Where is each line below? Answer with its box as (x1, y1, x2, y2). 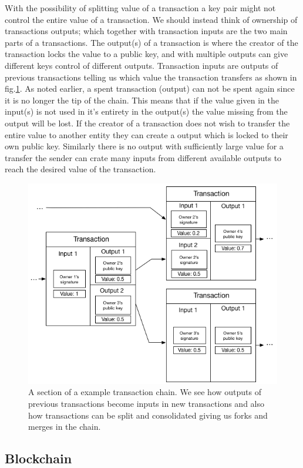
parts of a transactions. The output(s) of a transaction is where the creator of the (5, 36, 298, 48)
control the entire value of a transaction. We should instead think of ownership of (5, 13, 298, 25)
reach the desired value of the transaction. (5, 163, 156, 175)
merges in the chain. (28, 420, 101, 433)
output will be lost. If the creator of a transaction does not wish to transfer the (5, 116, 290, 129)
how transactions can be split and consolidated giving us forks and (28, 409, 268, 421)
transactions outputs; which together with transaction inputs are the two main (5, 25, 288, 37)
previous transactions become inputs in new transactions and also (28, 397, 264, 409)
